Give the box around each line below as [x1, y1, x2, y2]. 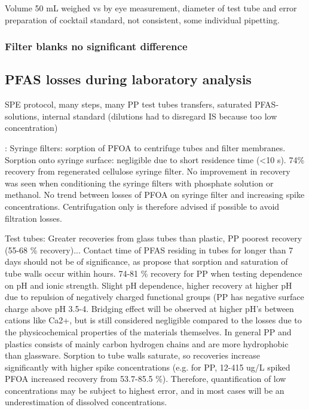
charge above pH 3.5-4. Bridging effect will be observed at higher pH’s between [5, 302, 294, 314]
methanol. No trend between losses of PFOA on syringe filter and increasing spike [5, 188, 305, 201]
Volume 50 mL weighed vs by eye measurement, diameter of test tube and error [5, 2, 297, 14]
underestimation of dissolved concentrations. [5, 396, 167, 408]
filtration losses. [5, 212, 62, 224]
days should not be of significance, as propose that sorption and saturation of [5, 255, 288, 268]
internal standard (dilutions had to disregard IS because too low [42, 109, 277, 122]
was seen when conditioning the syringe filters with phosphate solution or [5, 176, 274, 189]
